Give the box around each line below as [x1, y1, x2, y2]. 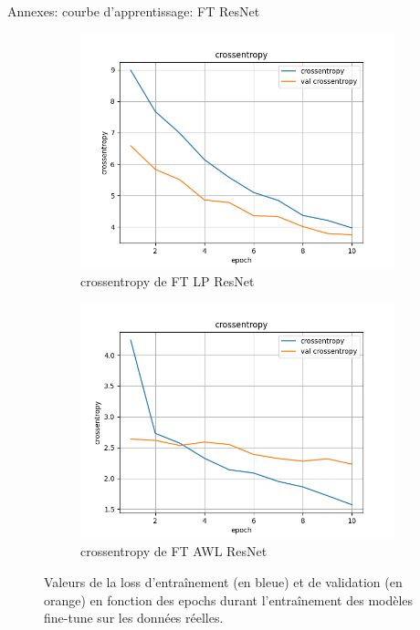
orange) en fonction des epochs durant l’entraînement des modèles [44, 590, 414, 609]
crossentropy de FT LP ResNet [80, 272, 255, 291]
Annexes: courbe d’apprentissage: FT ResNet [7, 2, 260, 20]
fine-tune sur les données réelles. [44, 608, 224, 627]
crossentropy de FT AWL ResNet [80, 542, 268, 561]
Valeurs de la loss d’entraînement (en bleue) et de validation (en [44, 572, 403, 591]
